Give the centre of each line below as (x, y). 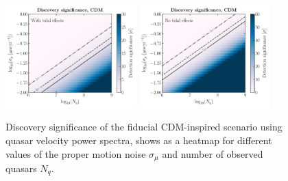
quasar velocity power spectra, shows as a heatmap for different (139, 140)
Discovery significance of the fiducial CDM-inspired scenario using (144, 127)
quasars (21, 168)
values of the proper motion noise (76, 153)
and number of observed (213, 153)
